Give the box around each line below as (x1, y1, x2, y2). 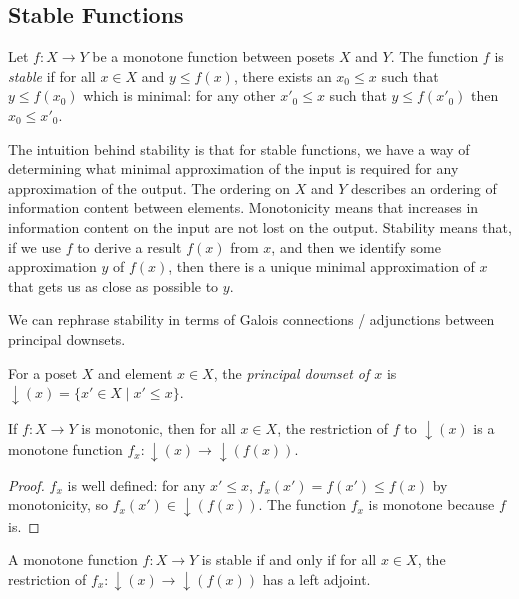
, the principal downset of (213, 362, 370, 383)
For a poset (8, 362, 78, 383)
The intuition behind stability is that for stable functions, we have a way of (8, 138, 470, 159)
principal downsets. (8, 328, 126, 349)
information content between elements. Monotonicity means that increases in (8, 197, 479, 218)
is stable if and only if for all (201, 549, 377, 570)
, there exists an (233, 65, 332, 86)
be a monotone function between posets (92, 46, 335, 67)
